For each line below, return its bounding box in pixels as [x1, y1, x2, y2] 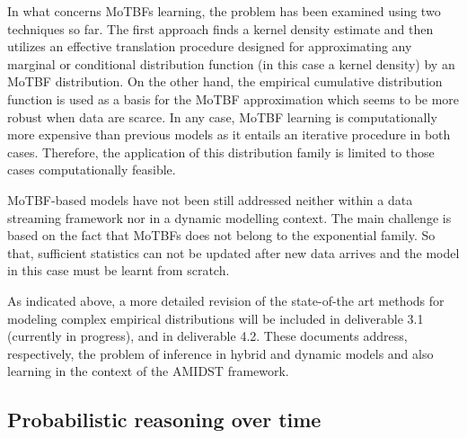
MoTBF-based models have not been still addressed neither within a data [7, 190, 413, 209]
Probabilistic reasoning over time [7, 406, 322, 434]
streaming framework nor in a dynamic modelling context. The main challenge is [7, 208, 452, 227]
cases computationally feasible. [7, 160, 176, 179]
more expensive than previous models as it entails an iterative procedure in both [7, 125, 451, 144]
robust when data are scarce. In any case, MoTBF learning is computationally [7, 107, 437, 126]
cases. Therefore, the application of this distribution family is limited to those [7, 142, 435, 161]
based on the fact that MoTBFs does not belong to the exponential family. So [7, 226, 436, 245]
